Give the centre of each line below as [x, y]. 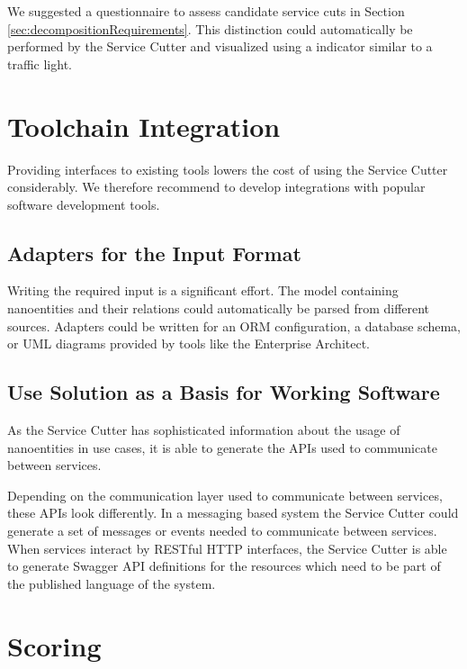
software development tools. [84, 204]
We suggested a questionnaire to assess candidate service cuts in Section [206, 11]
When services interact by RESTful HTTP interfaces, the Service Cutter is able [227, 548]
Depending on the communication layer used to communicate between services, [225, 495]
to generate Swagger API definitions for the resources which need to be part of [224, 566]
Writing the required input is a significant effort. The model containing [203, 290]
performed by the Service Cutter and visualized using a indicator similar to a [220, 46]
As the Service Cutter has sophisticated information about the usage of [204, 430]
